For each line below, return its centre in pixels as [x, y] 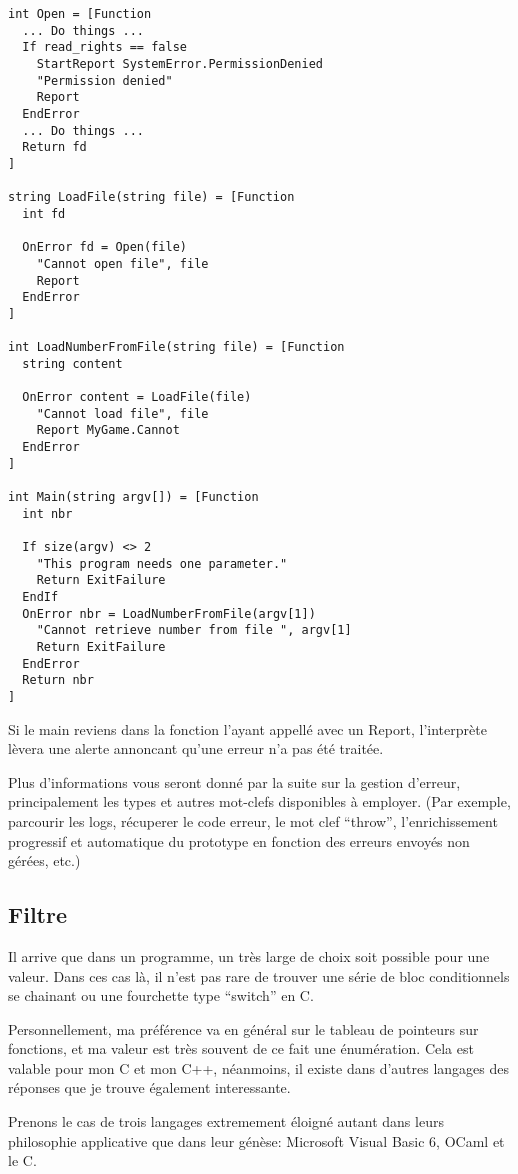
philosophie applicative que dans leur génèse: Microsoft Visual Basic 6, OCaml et [256, 1140]
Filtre [38, 914]
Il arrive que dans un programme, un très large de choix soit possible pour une [249, 955]
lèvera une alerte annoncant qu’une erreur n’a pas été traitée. [196, 748]
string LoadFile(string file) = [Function [151, 197]
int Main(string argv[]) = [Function [133, 497]
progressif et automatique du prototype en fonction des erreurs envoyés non [239, 840]
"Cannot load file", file [122, 413]
